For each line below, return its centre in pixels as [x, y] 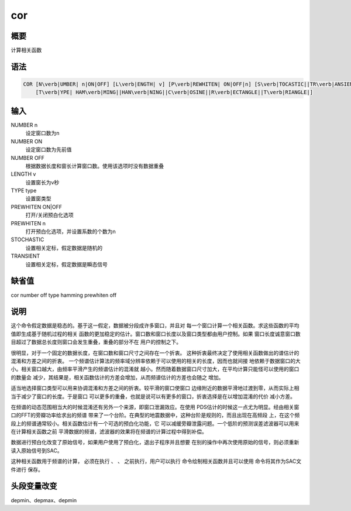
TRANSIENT [25, 256]
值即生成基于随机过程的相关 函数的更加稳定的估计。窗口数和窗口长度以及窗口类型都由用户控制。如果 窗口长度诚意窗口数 [156, 334]
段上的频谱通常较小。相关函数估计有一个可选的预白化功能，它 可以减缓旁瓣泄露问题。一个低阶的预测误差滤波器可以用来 [155, 423]
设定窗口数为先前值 [49, 150]
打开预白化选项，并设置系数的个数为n [71, 232]
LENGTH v [23, 174]
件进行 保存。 [27, 469]
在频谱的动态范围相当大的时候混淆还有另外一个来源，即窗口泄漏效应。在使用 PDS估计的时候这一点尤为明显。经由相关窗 [155, 407]
